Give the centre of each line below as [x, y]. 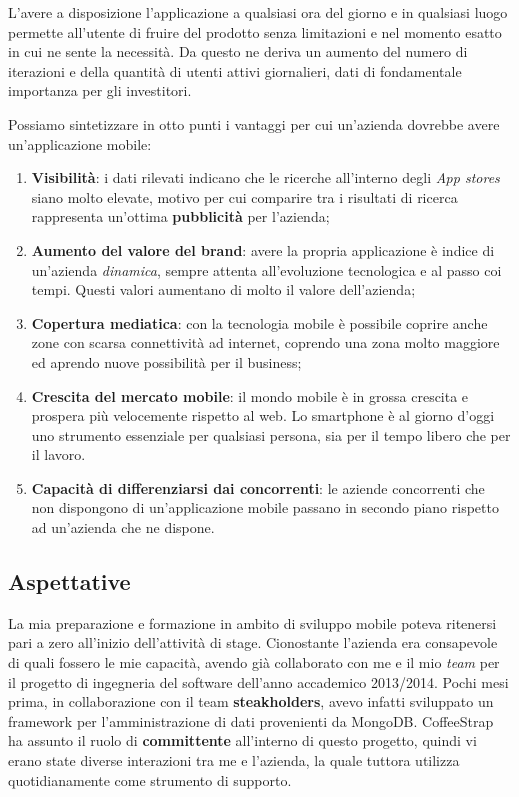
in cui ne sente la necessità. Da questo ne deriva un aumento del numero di [238, 51]
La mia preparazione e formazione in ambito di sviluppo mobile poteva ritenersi [252, 622]
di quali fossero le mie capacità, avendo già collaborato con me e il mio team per [254, 662]
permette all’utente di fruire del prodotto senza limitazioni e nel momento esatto [255, 31]
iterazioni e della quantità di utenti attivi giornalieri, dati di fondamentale [235, 70]
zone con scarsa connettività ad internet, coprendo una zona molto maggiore [265, 342]
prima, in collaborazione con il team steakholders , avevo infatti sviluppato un [251, 701]
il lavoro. [58, 454]
